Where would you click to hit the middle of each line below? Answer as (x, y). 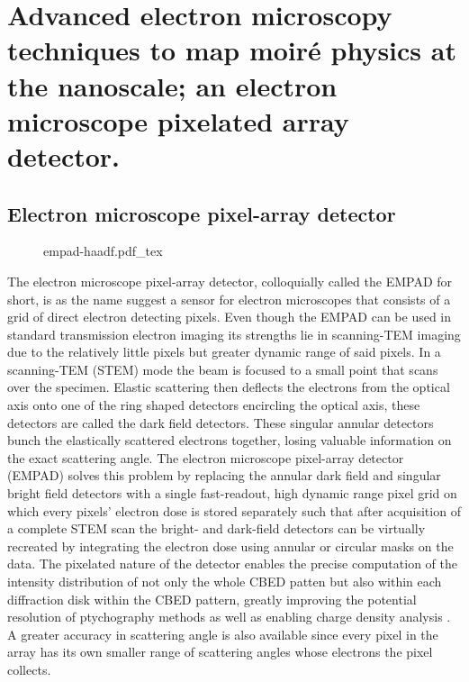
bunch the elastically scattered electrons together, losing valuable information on (230, 440)
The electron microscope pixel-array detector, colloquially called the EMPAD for (230, 281)
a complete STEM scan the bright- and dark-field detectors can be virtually (216, 528)
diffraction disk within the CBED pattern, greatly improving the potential (212, 599)
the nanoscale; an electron (172, 85)
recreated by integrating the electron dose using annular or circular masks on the (230, 546)
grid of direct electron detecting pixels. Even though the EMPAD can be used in (230, 317)
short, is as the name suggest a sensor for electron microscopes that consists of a (229, 299)
